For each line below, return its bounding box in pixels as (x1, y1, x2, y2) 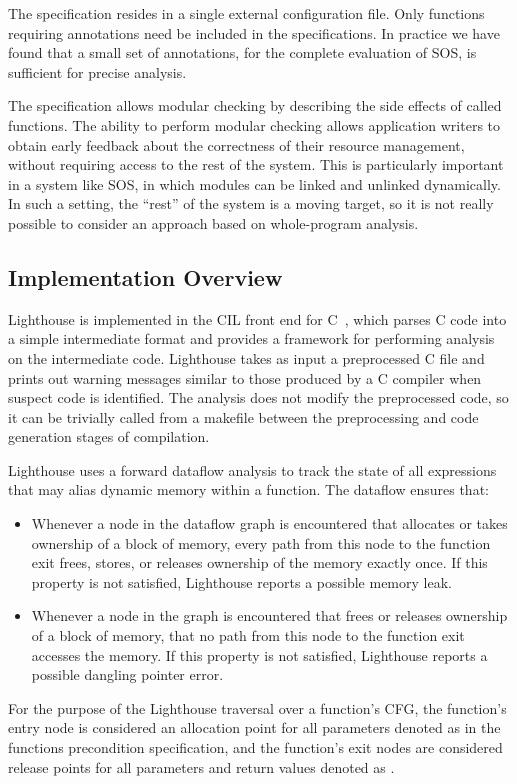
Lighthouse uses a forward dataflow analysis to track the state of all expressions (8, 459, 497, 480)
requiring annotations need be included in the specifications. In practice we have (8, 22, 500, 43)
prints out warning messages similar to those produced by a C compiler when (8, 367, 482, 388)
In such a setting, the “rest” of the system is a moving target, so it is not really (8, 193, 494, 214)
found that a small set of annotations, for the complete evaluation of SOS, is (8, 42, 477, 63)
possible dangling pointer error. (31, 664, 224, 685)
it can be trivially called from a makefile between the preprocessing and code (8, 406, 479, 427)
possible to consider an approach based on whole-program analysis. (8, 212, 419, 233)
